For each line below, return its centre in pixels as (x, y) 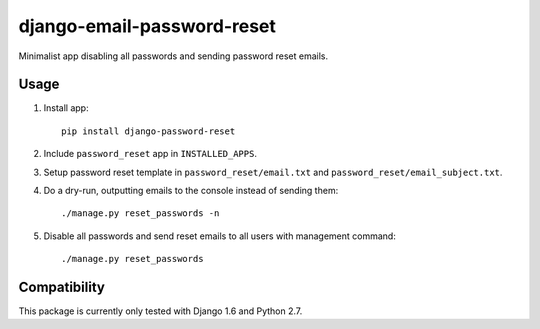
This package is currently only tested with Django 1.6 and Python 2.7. (160, 311)
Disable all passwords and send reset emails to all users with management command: (220, 236)
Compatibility (61, 287)
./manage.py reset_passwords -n (140, 213)
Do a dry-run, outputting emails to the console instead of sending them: (191, 191)
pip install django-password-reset (148, 131)
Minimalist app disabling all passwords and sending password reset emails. (173, 56)
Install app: (66, 108)
